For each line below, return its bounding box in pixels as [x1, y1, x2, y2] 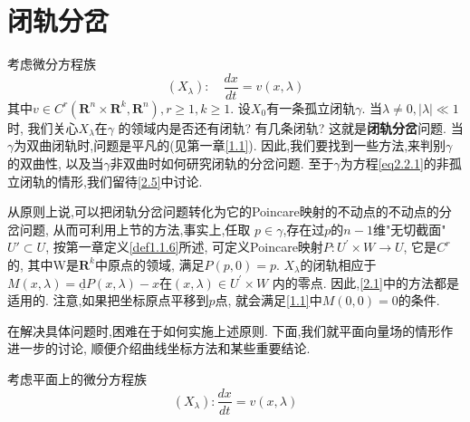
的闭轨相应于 [300, 254, 377, 273]
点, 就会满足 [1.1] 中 [215, 291, 322, 310]
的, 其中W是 [7, 254, 79, 273]
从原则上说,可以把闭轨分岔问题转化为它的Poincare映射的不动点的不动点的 [7, 202, 439, 221]
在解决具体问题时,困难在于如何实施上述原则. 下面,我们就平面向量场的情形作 [7, 321, 454, 340]
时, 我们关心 [7, 118, 79, 137]
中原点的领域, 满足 [94, 254, 205, 273]
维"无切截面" [372, 219, 446, 238]
